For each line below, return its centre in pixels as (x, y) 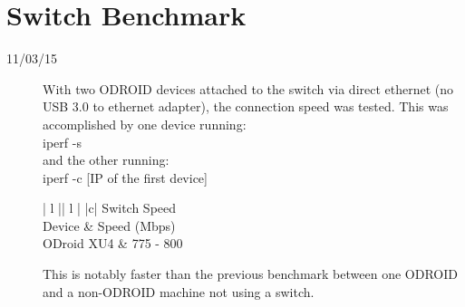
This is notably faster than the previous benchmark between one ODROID (250, 274)
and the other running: (106, 160)
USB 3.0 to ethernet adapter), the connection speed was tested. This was (246, 106)
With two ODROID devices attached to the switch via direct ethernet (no (248, 88)
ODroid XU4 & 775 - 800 (113, 243)
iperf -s (62, 142)
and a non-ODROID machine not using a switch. (179, 291)
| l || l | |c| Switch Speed (110, 208)
